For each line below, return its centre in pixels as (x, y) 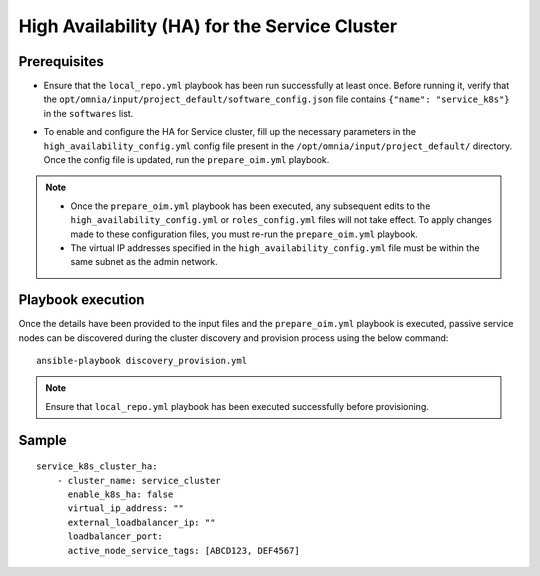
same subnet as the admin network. (144, 262)
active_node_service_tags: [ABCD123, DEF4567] (183, 550)
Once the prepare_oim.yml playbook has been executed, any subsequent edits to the (250, 206)
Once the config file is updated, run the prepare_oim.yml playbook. (186, 160)
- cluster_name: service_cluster (139, 480)
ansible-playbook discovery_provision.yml (142, 361)
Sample (42, 440)
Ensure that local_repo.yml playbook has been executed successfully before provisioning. (237, 406)
